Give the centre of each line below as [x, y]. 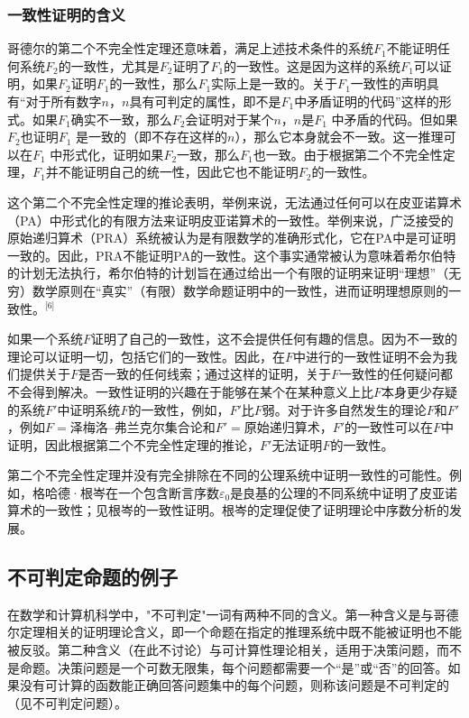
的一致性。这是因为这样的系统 [313, 65]
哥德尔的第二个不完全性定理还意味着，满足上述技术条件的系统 [190, 48]
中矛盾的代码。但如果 [395, 119]
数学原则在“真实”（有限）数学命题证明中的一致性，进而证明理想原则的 [240, 290]
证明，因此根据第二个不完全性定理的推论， [133, 444]
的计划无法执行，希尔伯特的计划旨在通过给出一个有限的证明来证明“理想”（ [228, 273]
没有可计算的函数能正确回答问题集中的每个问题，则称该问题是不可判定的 [234, 685]
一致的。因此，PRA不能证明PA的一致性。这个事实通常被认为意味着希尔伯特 [232, 255]
